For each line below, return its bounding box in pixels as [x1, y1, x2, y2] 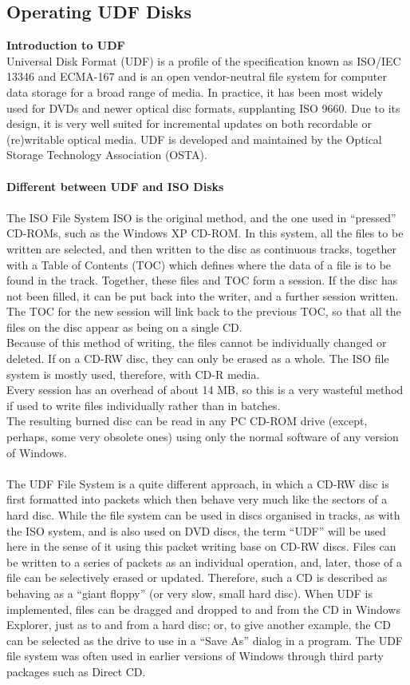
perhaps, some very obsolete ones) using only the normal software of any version [6, 428, 399, 445]
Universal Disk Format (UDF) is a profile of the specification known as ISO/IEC [6, 52, 401, 69]
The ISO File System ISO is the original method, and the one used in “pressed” [6, 209, 396, 225]
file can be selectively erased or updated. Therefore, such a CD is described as [6, 569, 388, 586]
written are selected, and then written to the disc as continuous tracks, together [6, 240, 396, 257]
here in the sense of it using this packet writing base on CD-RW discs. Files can [6, 538, 396, 555]
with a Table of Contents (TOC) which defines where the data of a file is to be [6, 256, 392, 273]
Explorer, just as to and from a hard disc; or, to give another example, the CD [6, 616, 391, 633]
